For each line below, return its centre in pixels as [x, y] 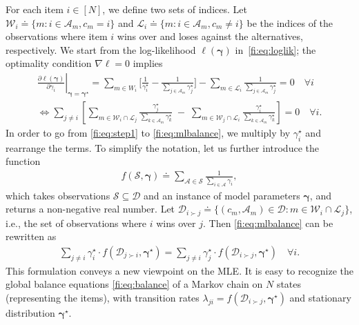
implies [148, 63]
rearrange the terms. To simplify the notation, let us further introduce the [162, 147]
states [289, 284]
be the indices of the [290, 22]
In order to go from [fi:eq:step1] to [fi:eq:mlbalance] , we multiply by [148, 132]
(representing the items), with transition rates [103, 297]
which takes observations [58, 195]
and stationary [320, 297]
